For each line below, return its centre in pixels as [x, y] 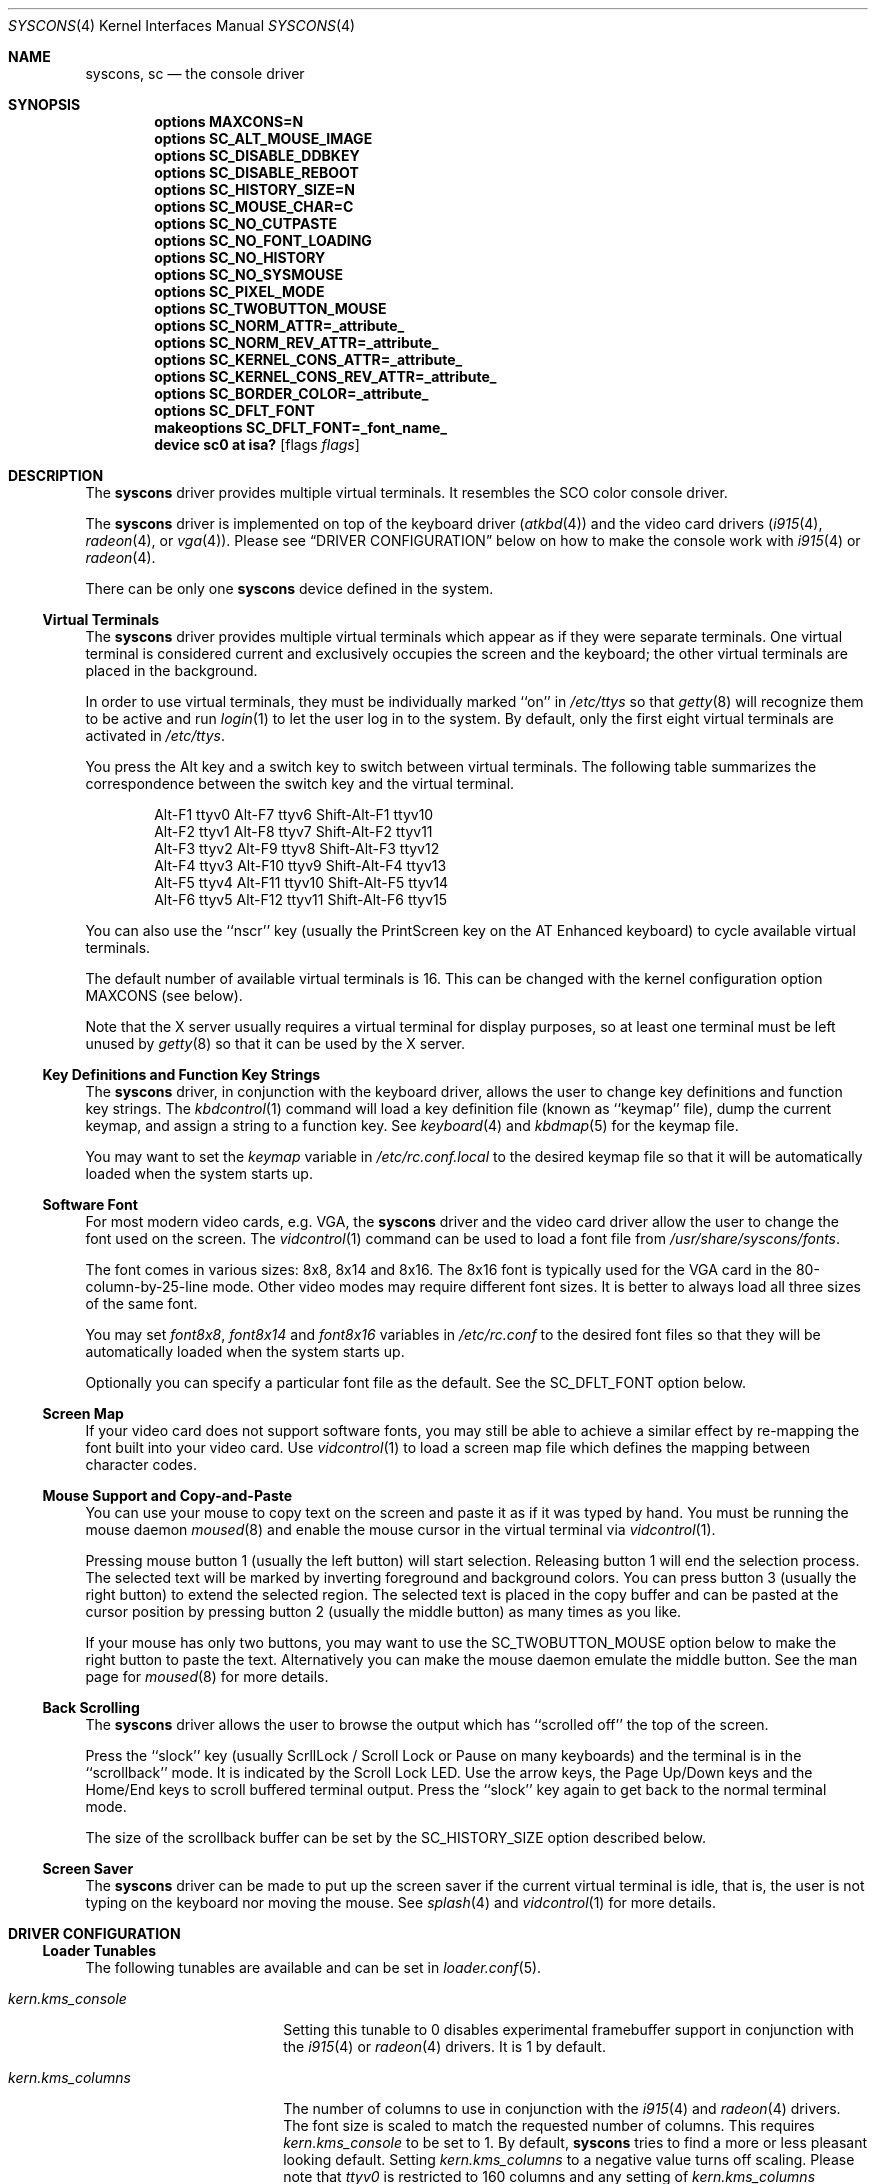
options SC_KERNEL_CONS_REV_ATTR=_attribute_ [325, 376]
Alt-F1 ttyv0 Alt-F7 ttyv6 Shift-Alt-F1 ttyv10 [294, 814]
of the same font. [141, 1303]
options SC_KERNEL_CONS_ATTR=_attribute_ [308, 359]
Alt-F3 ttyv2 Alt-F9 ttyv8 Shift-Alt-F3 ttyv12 [297, 848]
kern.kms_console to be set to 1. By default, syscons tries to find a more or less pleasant [575, 2142]
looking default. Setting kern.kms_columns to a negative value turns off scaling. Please [569, 2159]
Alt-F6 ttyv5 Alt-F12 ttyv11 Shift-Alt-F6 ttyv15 [301, 899]
